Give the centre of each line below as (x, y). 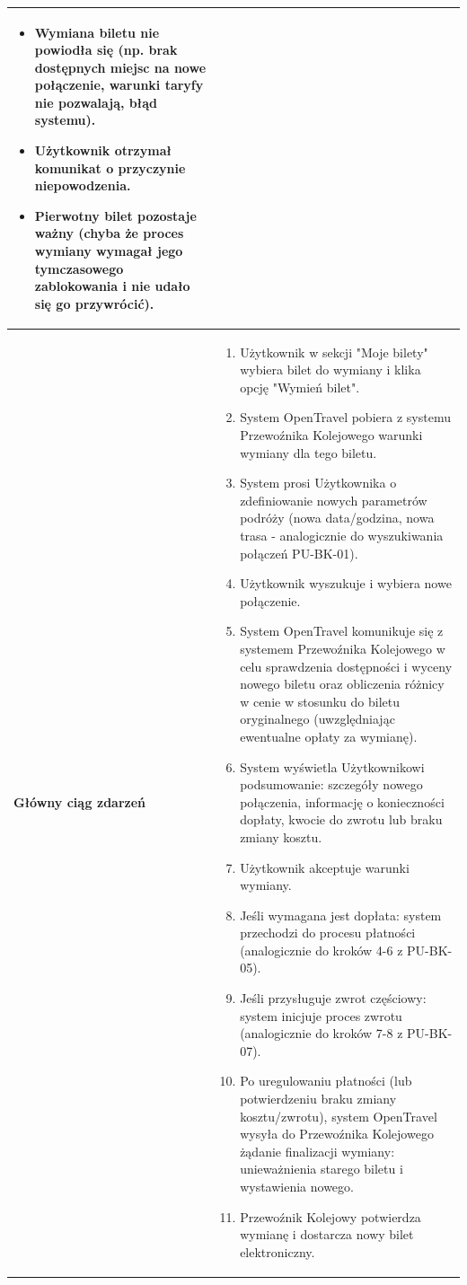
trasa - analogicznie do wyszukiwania (342, 535)
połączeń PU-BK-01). (299, 553)
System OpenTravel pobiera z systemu (345, 417)
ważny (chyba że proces (109, 233)
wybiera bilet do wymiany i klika (330, 370)
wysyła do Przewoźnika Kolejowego (337, 1134)
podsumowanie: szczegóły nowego (331, 784)
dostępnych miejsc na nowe (120, 67)
